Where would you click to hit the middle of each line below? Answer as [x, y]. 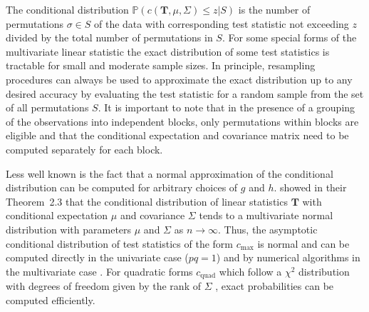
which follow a [250, 271]
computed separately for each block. [84, 149]
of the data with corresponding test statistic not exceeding [222, 23]
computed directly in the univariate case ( [97, 257]
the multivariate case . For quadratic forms [99, 271]
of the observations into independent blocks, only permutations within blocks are [182, 121]
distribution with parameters [69, 229]
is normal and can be [303, 243]
